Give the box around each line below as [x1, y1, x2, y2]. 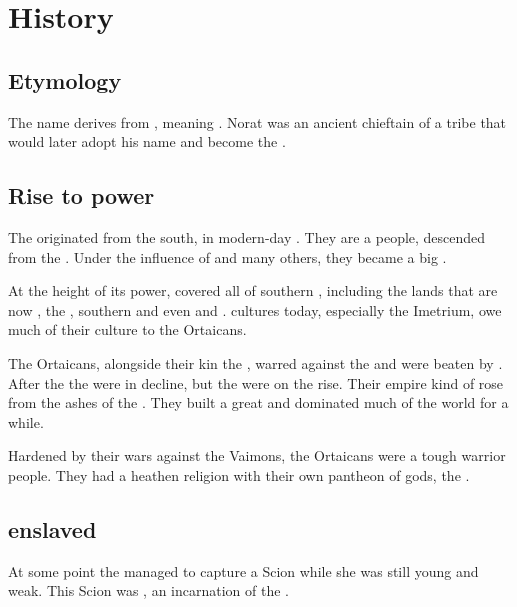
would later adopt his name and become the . [8, 131, 286, 152]
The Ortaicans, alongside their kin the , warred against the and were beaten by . [8, 352, 503, 373]
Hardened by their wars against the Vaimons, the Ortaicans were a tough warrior [8, 445, 506, 466]
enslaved [8, 513, 97, 544]
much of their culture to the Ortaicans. [8, 319, 247, 340]
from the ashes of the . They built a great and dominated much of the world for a [8, 392, 509, 413]
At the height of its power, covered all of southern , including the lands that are [8, 280, 498, 301]
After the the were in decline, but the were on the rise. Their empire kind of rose [8, 372, 504, 393]
